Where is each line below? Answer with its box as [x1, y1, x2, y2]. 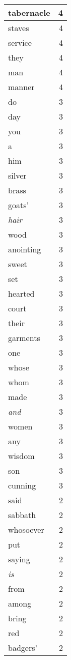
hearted [8, 288, 35, 299]
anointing [8, 243, 41, 255]
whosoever [8, 524, 44, 535]
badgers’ [8, 642, 37, 653]
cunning [8, 479, 36, 491]
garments [8, 332, 40, 343]
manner [8, 81, 35, 93]
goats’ [8, 199, 29, 211]
